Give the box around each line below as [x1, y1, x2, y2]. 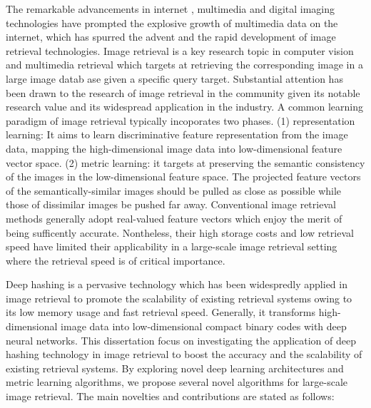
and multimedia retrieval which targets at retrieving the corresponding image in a [6, 57, 363, 72]
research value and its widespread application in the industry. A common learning [6, 99, 364, 114]
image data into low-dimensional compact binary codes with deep [61, 319, 347, 334]
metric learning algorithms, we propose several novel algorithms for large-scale [6, 374, 347, 389]
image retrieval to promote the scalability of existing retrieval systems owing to [6, 290, 352, 305]
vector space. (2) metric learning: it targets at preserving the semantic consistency [6, 155, 365, 170]
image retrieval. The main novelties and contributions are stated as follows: [6, 389, 335, 404]
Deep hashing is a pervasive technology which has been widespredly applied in [6, 277, 347, 292]
